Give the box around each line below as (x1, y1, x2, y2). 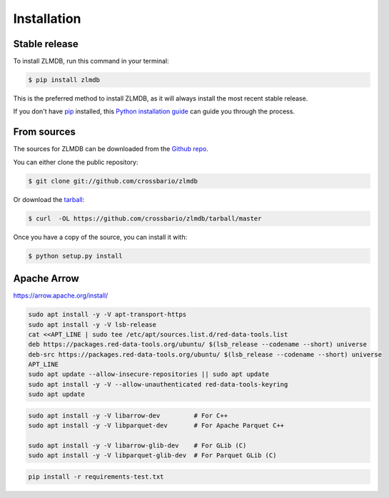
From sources (13, 126, 76, 138)
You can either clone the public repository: (13, 158, 138, 166)
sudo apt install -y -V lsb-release (28, 320, 157, 328)
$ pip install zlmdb (28, 76, 100, 84)
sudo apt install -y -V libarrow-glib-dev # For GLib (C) (28, 442, 247, 449)
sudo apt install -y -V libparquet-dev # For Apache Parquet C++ (28, 422, 285, 430)
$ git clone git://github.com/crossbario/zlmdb (28, 177, 198, 185)
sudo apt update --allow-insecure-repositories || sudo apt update (28, 370, 270, 378)
